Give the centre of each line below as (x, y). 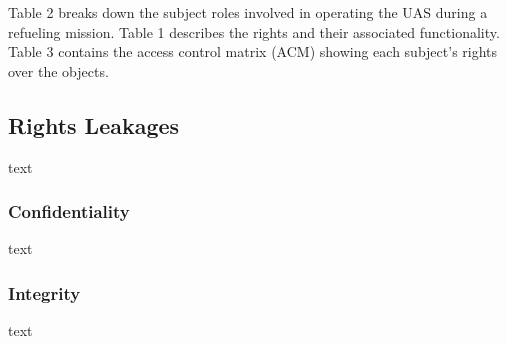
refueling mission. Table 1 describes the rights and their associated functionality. (254, 31)
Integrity (44, 292)
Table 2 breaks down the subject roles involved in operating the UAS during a (248, 12)
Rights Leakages (94, 124)
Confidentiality (69, 211)
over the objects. (58, 70)
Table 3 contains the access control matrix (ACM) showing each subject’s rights (253, 51)
